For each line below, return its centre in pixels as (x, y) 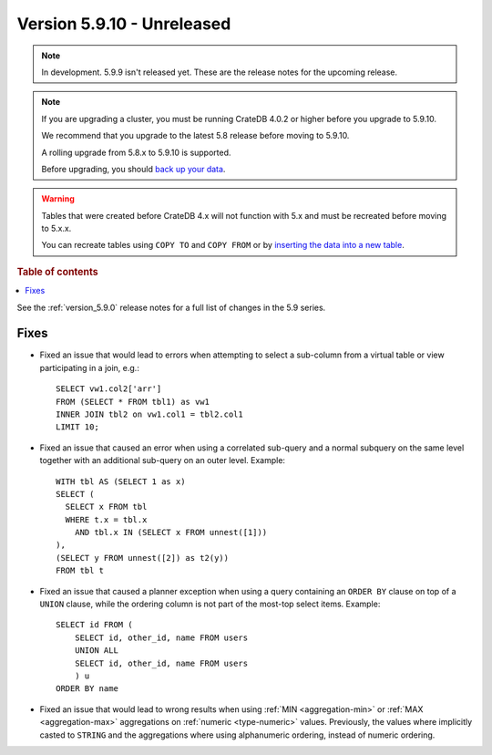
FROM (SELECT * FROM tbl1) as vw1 (133, 402)
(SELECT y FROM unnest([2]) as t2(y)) (143, 558)
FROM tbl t (80, 571)
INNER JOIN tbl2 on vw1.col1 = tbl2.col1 (149, 414)
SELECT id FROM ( (94, 625)
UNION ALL (96, 651)
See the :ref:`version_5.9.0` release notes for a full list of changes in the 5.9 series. (171, 307)
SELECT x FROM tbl (106, 507)
